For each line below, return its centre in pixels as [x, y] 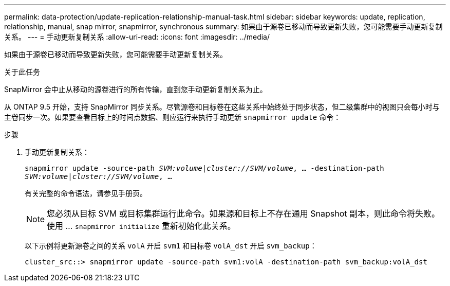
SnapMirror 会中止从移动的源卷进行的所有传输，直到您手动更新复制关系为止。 [136, 89]
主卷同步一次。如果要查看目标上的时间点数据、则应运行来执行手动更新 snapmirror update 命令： [173, 117]
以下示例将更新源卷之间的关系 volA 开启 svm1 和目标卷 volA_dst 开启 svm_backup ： [171, 246]
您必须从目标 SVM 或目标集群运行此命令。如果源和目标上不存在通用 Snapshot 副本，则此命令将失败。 [243, 213]
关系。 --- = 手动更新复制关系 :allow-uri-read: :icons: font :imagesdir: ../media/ [137, 37]
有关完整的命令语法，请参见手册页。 [86, 193]
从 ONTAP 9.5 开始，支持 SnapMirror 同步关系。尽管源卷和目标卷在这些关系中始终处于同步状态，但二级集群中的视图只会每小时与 [222, 107]
